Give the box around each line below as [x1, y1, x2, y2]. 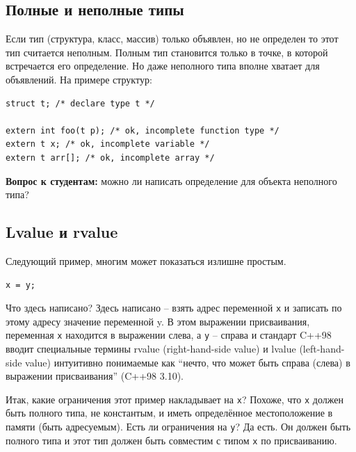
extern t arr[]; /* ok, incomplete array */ [6, 152, 215, 163]
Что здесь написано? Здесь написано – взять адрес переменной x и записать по [6, 300, 342, 315]
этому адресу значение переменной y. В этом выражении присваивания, [6, 314, 310, 328]
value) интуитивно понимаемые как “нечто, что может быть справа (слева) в [25, 355, 350, 369]
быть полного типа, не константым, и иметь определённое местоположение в [6, 405, 333, 420]
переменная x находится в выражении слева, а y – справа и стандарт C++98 [6, 328, 332, 342]
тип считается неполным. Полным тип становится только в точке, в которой [6, 45, 328, 59]
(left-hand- [299, 341, 345, 356]
